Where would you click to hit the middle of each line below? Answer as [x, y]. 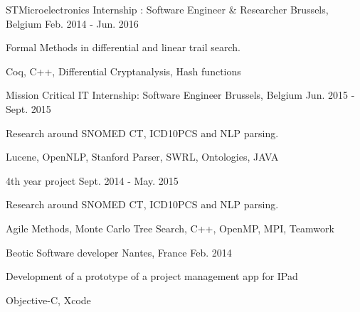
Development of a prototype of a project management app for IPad [152, 276]
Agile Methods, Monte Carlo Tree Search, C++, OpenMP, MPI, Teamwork [170, 228]
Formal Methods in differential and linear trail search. [123, 47]
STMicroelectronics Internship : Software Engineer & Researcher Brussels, [167, 9]
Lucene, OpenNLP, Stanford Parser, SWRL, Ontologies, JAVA [142, 157]
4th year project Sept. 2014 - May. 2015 [92, 180]
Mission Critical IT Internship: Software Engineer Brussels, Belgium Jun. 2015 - [180, 95]
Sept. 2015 [28, 108]
